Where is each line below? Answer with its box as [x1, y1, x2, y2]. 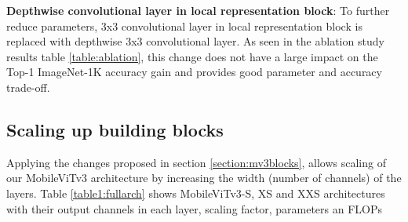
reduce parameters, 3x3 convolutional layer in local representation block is [6, 17, 362, 34]
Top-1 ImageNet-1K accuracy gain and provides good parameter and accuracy [6, 64, 382, 80]
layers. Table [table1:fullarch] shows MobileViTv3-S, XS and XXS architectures [6, 184, 385, 201]
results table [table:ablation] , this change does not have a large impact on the [6, 48, 378, 64]
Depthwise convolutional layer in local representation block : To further [6, 2, 390, 18]
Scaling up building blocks [6, 117, 224, 141]
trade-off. [6, 78, 50, 95]
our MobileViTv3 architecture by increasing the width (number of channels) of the [6, 169, 402, 186]
